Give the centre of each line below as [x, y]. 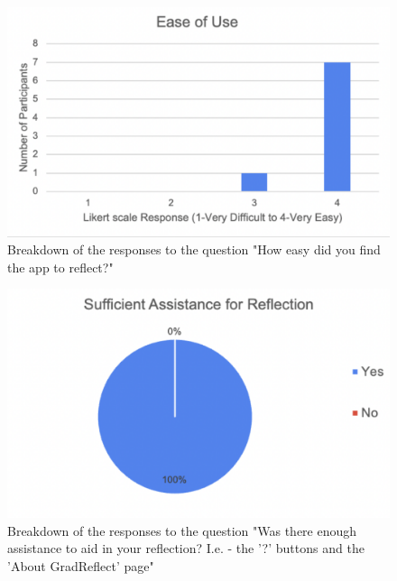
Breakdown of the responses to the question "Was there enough [182, 530]
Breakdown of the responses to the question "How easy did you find [194, 249]
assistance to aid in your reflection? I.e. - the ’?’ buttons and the [186, 548]
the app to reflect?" [60, 267]
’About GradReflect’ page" [81, 566]
